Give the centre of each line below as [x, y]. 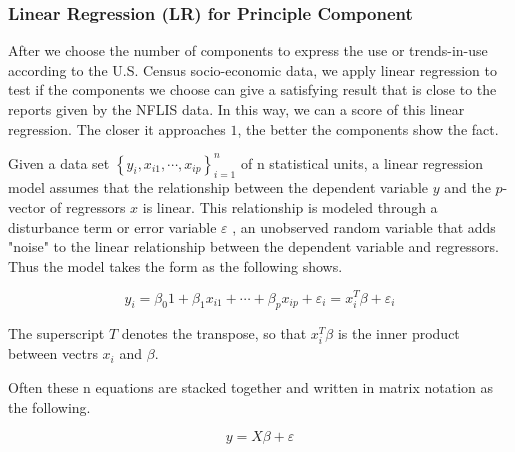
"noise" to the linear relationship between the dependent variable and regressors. [253, 246]
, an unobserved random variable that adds [364, 226]
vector [27, 207]
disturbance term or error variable [112, 226]
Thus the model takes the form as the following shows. [175, 265]
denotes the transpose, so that [214, 333]
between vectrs [53, 353]
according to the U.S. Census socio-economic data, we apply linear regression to [252, 69]
